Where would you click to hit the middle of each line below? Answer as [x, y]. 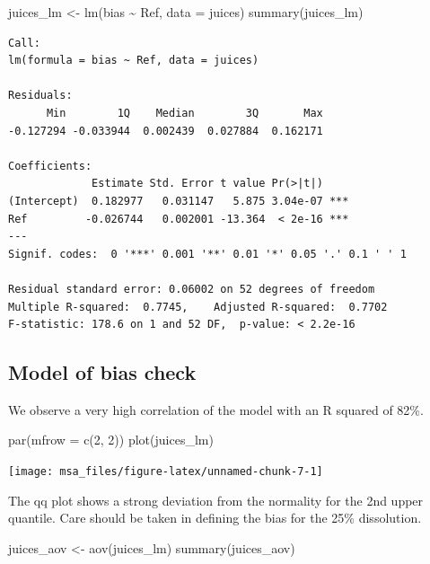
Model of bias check [102, 372]
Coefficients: [50, 166]
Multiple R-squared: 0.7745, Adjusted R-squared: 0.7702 [198, 307]
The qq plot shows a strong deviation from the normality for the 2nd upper [216, 500]
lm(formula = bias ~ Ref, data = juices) [134, 61]
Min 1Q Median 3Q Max [184, 113]
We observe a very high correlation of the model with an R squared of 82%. [216, 409]
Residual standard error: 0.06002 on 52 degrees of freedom [192, 289]
